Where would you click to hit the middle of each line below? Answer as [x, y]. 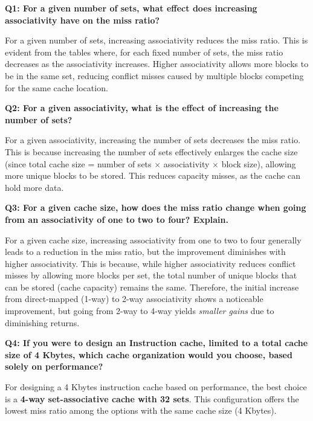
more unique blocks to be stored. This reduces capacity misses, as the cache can [153, 175]
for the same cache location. [56, 87]
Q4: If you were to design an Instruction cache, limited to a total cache [156, 343]
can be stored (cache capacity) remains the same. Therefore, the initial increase [152, 287]
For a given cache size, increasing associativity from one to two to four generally [153, 239]
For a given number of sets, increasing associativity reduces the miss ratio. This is [156, 40]
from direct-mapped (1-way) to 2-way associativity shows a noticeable [134, 299]
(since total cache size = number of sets [78, 163]
